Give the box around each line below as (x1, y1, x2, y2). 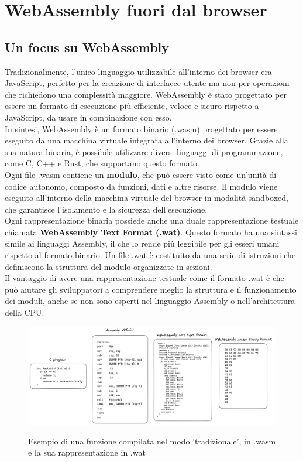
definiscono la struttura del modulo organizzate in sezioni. (5, 260, 212, 272)
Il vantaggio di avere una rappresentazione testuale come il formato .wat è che (5, 272, 284, 284)
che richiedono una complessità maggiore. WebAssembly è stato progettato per (5, 88, 287, 100)
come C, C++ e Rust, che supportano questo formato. (5, 157, 199, 169)
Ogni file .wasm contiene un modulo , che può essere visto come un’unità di (5, 168, 277, 180)
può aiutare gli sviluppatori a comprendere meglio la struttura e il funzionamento (5, 283, 297, 295)
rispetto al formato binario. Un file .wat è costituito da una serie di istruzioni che (5, 249, 296, 261)
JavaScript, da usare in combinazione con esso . (5, 111, 172, 123)
